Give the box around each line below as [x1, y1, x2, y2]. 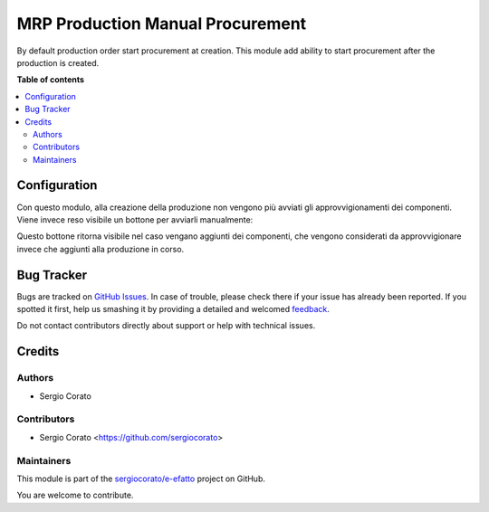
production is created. [16, 57, 100, 68]
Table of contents [16, 74, 85, 85]
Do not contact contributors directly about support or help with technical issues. [16, 320, 316, 331]
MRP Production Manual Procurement [16, 14, 307, 33]
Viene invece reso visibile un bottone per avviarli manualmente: [16, 213, 254, 225]
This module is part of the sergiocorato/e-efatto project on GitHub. [16, 473, 266, 484]
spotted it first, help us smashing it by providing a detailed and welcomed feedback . [16, 304, 331, 315]
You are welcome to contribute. [16, 489, 134, 501]
